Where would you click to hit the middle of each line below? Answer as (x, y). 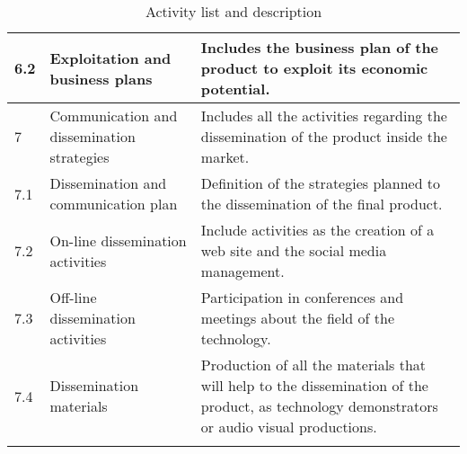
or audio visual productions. (289, 427)
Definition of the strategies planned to (321, 183)
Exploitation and (110, 58)
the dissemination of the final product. (322, 204)
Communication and (114, 116)
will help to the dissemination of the (314, 385)
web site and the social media (294, 250)
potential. (235, 89)
